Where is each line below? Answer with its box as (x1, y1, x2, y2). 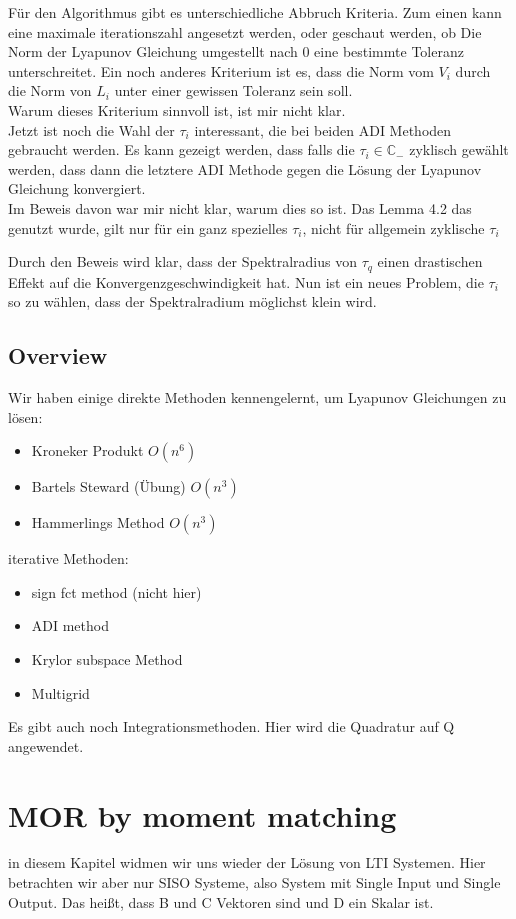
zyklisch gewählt (409, 139, 509, 160)
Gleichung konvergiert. (8, 178, 146, 199)
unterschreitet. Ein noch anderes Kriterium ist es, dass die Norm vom (8, 60, 434, 81)
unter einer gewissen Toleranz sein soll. (114, 80, 353, 101)
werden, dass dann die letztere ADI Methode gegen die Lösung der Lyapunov (8, 158, 482, 179)
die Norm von (8, 80, 92, 101)
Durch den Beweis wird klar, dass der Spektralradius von (8, 251, 358, 272)
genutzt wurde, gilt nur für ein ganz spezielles (8, 217, 288, 238)
